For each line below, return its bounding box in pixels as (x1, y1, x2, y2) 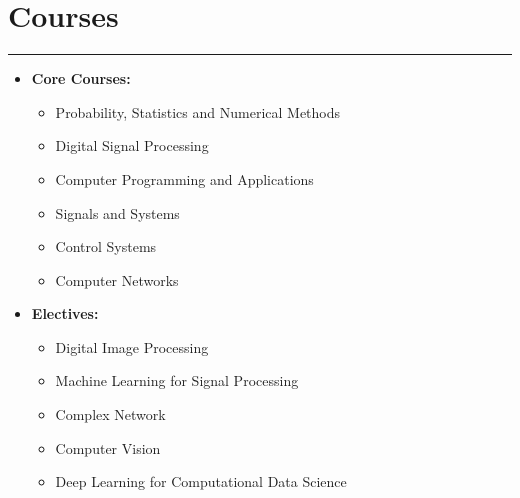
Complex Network (55, 404, 166, 425)
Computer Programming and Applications (55, 168, 314, 189)
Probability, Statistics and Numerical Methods (55, 101, 341, 122)
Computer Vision (55, 437, 161, 458)
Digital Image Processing (55, 336, 209, 357)
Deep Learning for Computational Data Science (55, 471, 347, 492)
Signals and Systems (55, 202, 180, 223)
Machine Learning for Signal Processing (55, 370, 299, 391)
